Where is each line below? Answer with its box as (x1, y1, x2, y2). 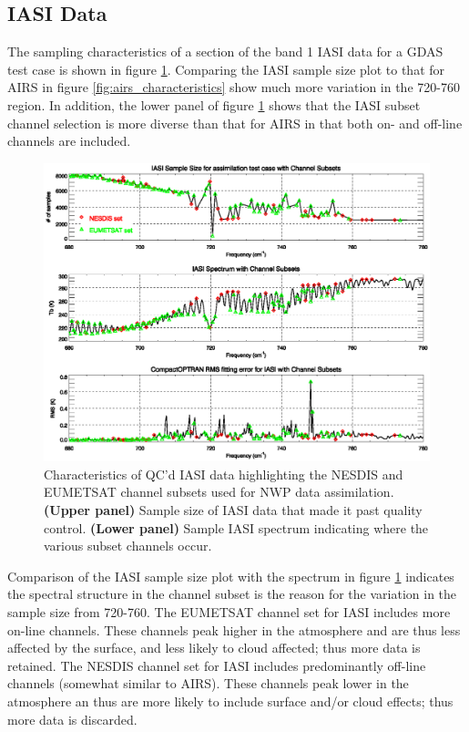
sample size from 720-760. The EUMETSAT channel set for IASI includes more (7, 603, 451, 622)
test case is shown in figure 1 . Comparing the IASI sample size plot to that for (7, 59, 445, 78)
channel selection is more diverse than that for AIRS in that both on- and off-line (7, 113, 463, 132)
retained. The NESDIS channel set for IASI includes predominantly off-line (7, 655, 426, 675)
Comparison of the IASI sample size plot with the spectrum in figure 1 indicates (7, 566, 454, 585)
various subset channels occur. (44, 536, 212, 555)
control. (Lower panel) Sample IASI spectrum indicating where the (44, 518, 429, 537)
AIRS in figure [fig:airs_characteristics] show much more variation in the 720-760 (7, 77, 460, 97)
